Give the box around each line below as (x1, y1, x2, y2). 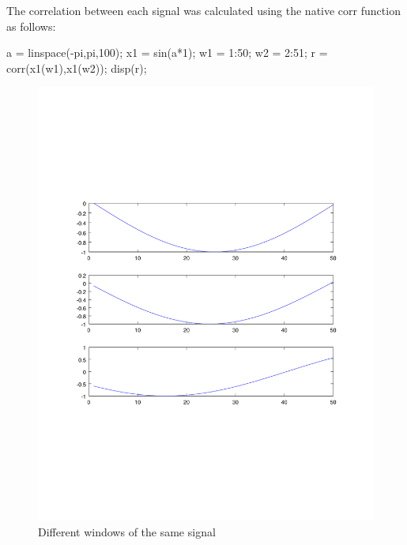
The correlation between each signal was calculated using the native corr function (6, 2, 401, 18)
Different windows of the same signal (38, 523, 216, 539)
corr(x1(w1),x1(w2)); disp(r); (6, 59, 147, 76)
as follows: (6, 17, 56, 34)
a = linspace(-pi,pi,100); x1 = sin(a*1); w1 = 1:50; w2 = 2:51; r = (6, 44, 328, 61)
